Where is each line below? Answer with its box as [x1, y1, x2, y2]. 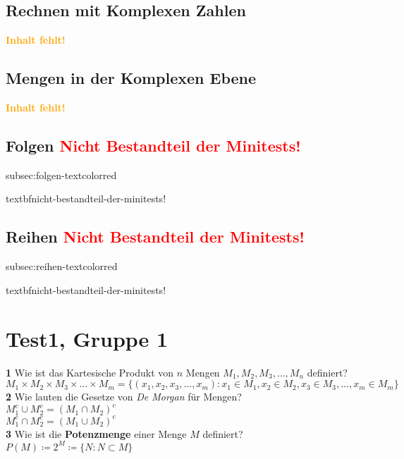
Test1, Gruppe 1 [6, 324, 169, 353]
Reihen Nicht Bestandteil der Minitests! [6, 226, 305, 247]
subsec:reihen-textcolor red [6, 259, 118, 274]
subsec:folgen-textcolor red [6, 167, 117, 182]
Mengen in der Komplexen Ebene [6, 67, 257, 89]
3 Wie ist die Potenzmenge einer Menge [6, 426, 187, 441]
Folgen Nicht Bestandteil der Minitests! [6, 134, 301, 156]
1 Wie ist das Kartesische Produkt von [6, 365, 174, 379]
